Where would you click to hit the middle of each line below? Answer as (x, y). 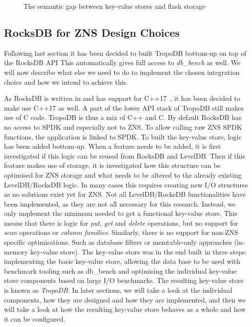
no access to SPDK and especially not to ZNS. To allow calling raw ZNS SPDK (123, 127)
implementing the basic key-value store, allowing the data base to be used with (122, 261)
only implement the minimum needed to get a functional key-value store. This (121, 213)
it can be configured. (35, 318)
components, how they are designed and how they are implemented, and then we (125, 299)
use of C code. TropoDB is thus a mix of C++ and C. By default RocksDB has (123, 117)
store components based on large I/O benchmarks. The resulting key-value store (124, 280)
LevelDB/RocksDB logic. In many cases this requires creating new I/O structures (126, 184)
